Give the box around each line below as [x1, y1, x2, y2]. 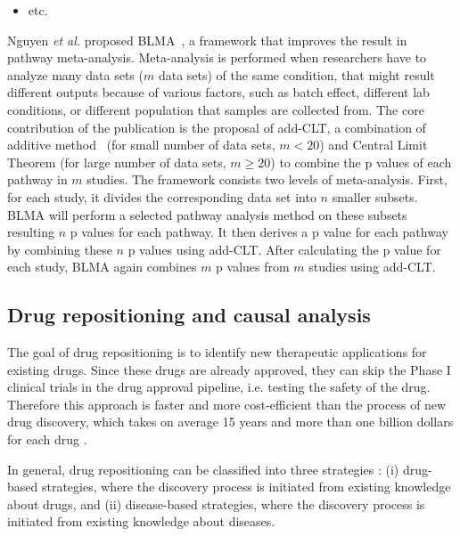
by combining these [7, 240, 112, 258]
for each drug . [7, 430, 87, 449]
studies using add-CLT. [308, 257, 436, 276]
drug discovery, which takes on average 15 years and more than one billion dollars [7, 412, 454, 431]
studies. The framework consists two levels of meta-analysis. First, [86, 170, 448, 189]
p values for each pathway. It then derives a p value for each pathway [70, 223, 448, 241]
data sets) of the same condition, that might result [158, 65, 435, 84]
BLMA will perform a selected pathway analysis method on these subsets [7, 205, 407, 223]
